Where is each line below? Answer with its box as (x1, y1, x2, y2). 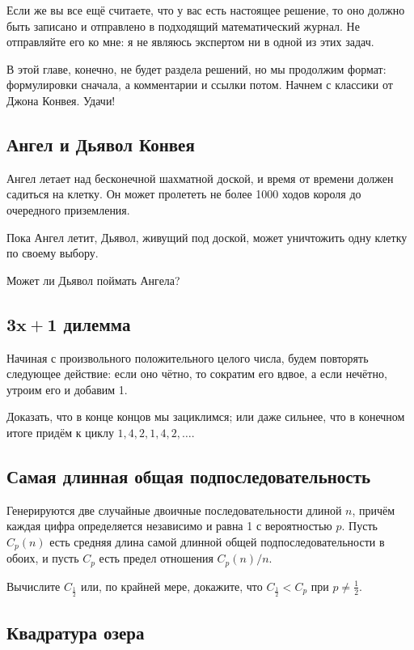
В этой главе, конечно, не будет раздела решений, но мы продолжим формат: (6, 60, 387, 77)
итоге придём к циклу (6, 423, 114, 440)
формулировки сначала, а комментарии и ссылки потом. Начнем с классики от (6, 76, 393, 93)
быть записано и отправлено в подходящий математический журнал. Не (6, 17, 360, 34)
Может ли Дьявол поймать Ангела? (6, 271, 180, 288)
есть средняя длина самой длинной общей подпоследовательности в (49, 533, 385, 550)
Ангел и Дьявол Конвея (6, 131, 195, 156)
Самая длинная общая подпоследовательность (6, 463, 371, 488)
